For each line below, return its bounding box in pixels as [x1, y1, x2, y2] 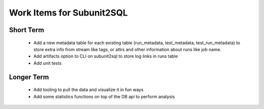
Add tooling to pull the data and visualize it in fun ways [33, 87, 144, 92]
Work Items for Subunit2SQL [9, 7, 128, 18]
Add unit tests [33, 60, 62, 66]
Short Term [9, 26, 44, 34]
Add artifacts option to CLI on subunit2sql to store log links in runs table [33, 54, 178, 59]
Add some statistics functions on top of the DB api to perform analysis [33, 93, 175, 99]
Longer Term [9, 73, 49, 81]
